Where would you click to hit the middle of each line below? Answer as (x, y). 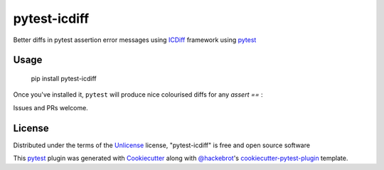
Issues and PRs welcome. (50, 107)
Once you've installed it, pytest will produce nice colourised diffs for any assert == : (138, 95)
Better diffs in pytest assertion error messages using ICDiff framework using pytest (135, 40)
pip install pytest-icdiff (64, 78)
